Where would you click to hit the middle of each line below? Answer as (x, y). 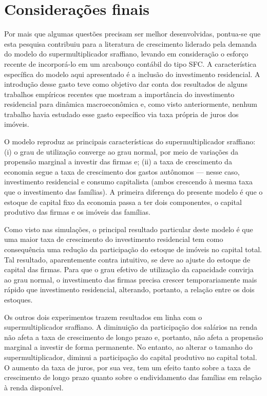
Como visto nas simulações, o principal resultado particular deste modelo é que (129, 229)
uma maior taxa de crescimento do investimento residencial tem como (114, 239)
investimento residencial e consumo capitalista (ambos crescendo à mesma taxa (128, 182)
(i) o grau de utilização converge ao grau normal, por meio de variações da (121, 151)
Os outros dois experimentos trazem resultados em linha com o (103, 317)
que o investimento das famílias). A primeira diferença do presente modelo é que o (133, 192)
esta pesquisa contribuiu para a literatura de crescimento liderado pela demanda (130, 43)
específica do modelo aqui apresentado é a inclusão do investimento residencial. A (132, 74)
